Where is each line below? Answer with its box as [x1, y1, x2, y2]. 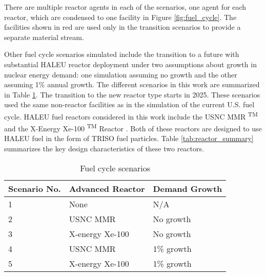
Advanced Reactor [69, 182, 145, 194]
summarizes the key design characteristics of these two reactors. [4, 143, 204, 154]
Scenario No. [8, 182, 61, 194]
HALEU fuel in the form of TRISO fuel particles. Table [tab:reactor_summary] [4, 133, 254, 144]
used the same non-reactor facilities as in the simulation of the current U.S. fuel [4, 99, 255, 110]
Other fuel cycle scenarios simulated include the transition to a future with [4, 49, 239, 60]
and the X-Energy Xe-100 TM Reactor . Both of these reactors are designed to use [4, 122, 262, 133]
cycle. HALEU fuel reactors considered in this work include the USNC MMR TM [4, 109, 258, 122]
